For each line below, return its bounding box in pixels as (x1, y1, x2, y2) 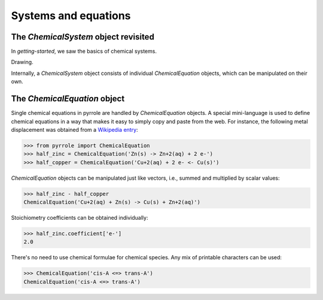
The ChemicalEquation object (11, 93, 125, 104)
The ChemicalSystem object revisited (11, 32, 155, 42)
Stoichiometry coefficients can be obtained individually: (11, 214, 148, 222)
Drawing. (11, 59, 33, 66)
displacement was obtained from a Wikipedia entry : (11, 126, 138, 133)
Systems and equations (11, 9, 131, 22)
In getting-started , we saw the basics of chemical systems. (11, 48, 157, 55)
